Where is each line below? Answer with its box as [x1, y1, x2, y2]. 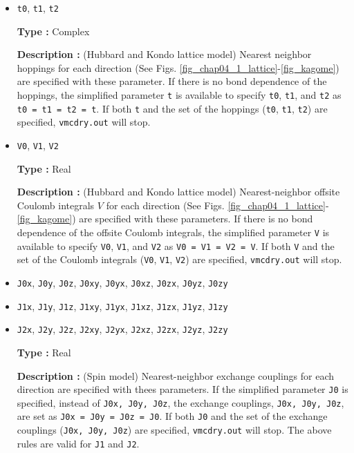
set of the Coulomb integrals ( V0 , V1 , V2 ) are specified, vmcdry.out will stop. [17, 252, 342, 267]
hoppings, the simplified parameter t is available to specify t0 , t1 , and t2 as [17, 88, 342, 102]
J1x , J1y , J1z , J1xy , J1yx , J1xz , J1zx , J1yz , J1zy [17, 298, 228, 313]
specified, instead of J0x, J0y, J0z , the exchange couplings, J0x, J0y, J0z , [17, 395, 344, 409]
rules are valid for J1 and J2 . [17, 436, 140, 450]
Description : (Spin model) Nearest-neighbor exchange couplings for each [17, 368, 335, 383]
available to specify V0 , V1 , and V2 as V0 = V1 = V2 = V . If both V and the [17, 238, 335, 253]
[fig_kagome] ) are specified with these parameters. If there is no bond [17, 211, 313, 226]
